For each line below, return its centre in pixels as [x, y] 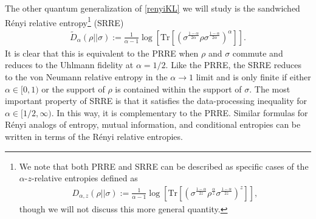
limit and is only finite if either [253, 77]
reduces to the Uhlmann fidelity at [69, 65]
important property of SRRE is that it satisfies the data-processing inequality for [156, 101]
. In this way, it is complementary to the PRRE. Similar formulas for [180, 112]
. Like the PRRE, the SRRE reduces [233, 65]
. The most [270, 89]
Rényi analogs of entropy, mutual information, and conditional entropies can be [153, 124]
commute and [258, 53]
